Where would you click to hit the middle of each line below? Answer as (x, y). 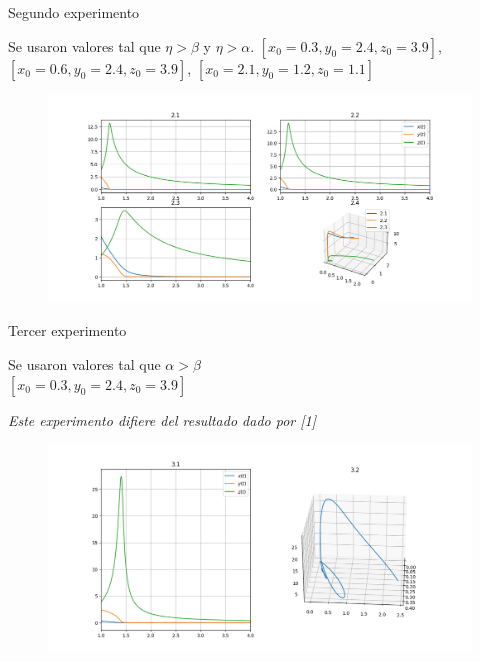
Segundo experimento (74, 12)
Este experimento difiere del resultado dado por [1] (162, 419)
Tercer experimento (67, 330)
